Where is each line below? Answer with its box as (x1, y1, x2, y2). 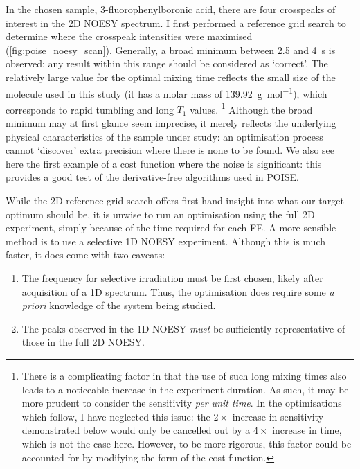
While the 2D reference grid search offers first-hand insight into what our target (6, 193, 344, 208)
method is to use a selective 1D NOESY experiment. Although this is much (6, 233, 325, 248)
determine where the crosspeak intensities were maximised (6, 29, 253, 44)
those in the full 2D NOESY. (21, 335, 145, 349)
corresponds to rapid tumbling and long (6, 102, 174, 116)
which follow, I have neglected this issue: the (21, 409, 210, 423)
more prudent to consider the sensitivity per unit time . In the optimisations (21, 396, 342, 410)
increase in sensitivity (232, 409, 324, 423)
